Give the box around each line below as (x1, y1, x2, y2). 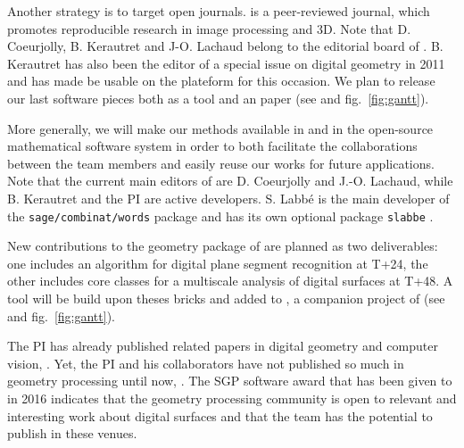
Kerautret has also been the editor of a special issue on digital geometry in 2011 (7, 54, 445, 72)
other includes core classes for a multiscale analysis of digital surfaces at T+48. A (7, 271, 453, 290)
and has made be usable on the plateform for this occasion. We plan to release (7, 71, 435, 90)
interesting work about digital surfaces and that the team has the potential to (7, 406, 433, 425)
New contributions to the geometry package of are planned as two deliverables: (7, 236, 438, 255)
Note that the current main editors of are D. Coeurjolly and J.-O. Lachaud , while (7, 171, 453, 190)
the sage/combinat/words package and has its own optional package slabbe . (7, 206, 434, 225)
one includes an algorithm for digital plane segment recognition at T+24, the (7, 253, 428, 272)
